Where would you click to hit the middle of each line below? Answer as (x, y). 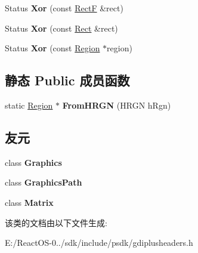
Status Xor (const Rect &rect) (61, 28)
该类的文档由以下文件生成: (56, 222)
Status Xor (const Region (52, 48)
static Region (29, 105)
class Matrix (29, 202)
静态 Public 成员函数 (67, 80)
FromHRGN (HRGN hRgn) (117, 105)
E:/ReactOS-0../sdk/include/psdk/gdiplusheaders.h (99, 243)
